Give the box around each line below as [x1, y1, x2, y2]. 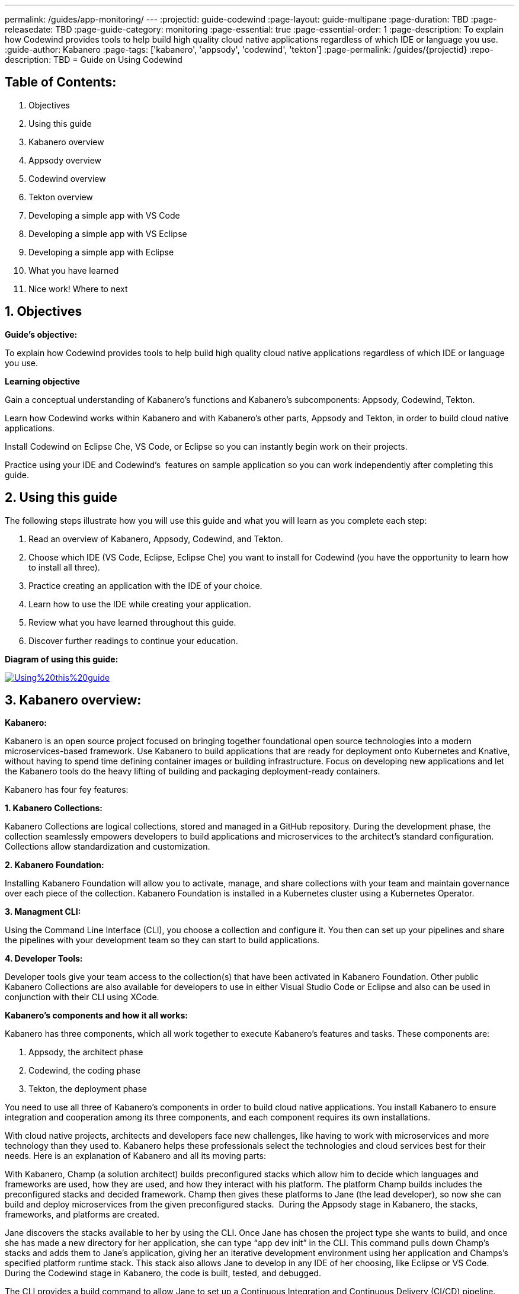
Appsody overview [28, 155, 102, 165]
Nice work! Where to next [28, 283, 128, 294]
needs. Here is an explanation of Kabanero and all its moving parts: [5, 1151, 266, 1161]
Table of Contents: [5, 75, 117, 90]
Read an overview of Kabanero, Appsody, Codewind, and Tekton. [28, 533, 283, 544]
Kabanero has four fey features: [5, 784, 129, 795]
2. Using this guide [5, 490, 117, 505]
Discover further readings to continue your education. [28, 635, 238, 646]
